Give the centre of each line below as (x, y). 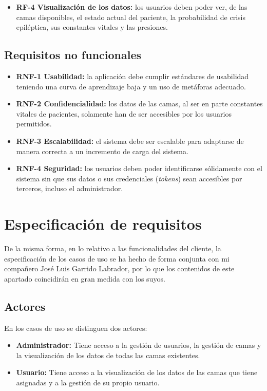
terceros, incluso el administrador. (70, 188)
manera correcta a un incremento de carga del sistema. (102, 151)
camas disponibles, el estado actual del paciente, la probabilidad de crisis (131, 17)
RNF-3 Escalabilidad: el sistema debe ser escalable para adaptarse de (130, 141)
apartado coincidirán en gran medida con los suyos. (85, 278)
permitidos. (34, 124)
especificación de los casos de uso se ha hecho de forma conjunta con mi (117, 258)
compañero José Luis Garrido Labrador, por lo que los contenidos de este (119, 268)
